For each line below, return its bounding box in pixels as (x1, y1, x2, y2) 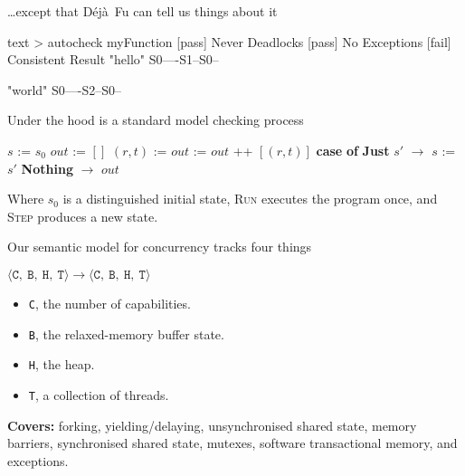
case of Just (316, 140, 390, 159)
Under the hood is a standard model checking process (7, 110, 304, 129)
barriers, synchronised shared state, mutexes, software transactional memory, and (7, 433, 458, 452)
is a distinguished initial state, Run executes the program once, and (62, 189, 438, 208)
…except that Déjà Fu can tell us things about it (7, 2, 278, 20)
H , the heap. (28, 355, 95, 374)
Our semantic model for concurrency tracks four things (7, 237, 312, 256)
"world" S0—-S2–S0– (7, 80, 122, 99)
